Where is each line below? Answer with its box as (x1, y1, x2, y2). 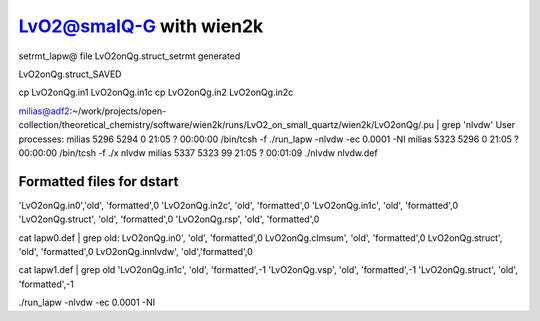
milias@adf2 (18, 105, 70, 117)
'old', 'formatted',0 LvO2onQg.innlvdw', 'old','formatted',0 (18, 245, 254, 257)
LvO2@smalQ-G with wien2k (18, 15, 264, 37)
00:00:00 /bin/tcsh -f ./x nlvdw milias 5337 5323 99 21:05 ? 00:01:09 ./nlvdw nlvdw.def (18, 146, 379, 159)
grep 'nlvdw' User (441, 119, 516, 131)
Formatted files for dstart (18, 173, 179, 190)
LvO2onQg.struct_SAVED (18, 68, 122, 80)
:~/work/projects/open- (69, 105, 167, 117)
